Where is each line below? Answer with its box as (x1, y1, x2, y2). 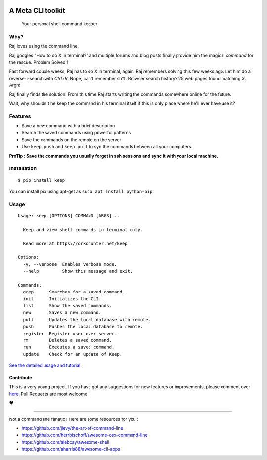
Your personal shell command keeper (21, 21, 98, 27)
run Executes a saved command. (23, 344, 115, 350)
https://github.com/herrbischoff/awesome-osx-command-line (21, 432, 148, 438)
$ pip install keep (18, 177, 65, 183)
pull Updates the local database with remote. (23, 317, 151, 322)
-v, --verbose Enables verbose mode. (23, 261, 117, 267)
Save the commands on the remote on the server (21, 136, 121, 143)
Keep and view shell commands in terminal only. (23, 227, 143, 232)
